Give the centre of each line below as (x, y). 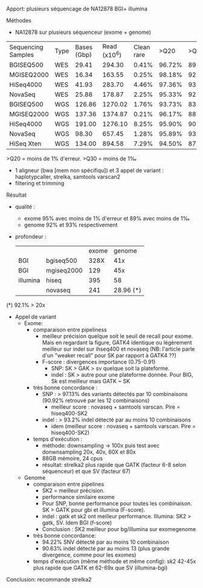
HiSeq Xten (25, 144)
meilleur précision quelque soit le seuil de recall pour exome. (118, 336)
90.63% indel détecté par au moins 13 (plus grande (106, 549)
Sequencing (26, 47)
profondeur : (31, 237)
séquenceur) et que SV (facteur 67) (86, 471)
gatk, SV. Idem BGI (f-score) (77, 523)
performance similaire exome (78, 497)
